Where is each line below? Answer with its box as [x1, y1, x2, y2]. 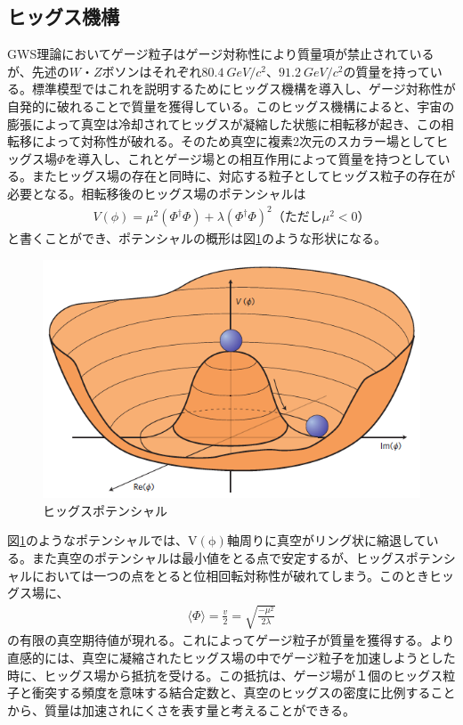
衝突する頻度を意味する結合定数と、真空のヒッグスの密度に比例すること [31, 683, 456, 702]
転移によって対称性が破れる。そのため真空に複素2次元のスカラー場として [7, 132, 436, 151]
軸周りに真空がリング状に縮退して [226, 531, 426, 550]
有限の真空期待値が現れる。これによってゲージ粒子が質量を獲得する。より [19, 631, 455, 649]
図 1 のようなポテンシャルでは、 [7, 531, 188, 550]
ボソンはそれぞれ [102, 61, 202, 80]
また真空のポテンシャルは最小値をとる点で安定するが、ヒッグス [31, 549, 406, 566]
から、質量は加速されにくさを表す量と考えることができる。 [7, 700, 356, 719]
